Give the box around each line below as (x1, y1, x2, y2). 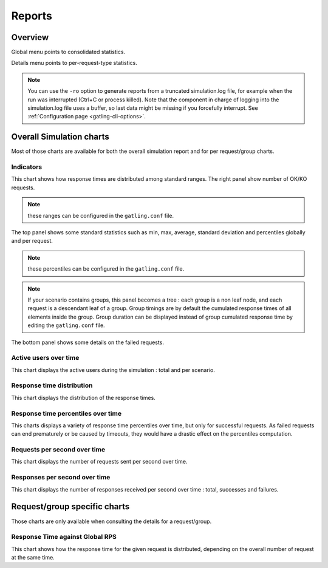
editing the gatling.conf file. (27, 322, 106, 329)
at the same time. (11, 554, 55, 561)
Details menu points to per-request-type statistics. (11, 59, 138, 67)
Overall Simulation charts (11, 132, 109, 142)
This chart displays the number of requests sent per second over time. (11, 458, 188, 465)
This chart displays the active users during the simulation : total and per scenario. (11, 366, 215, 373)
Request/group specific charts (11, 501, 130, 512)
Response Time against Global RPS (11, 533, 117, 541)
